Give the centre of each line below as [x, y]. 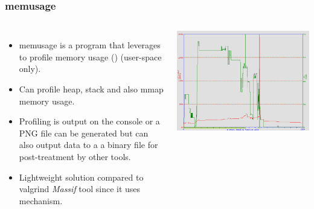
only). [30, 69]
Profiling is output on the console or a [89, 121]
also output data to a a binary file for [88, 145]
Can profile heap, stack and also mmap [91, 89]
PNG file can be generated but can [84, 133]
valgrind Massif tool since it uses [80, 189]
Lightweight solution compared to [81, 177]
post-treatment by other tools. [75, 156]
